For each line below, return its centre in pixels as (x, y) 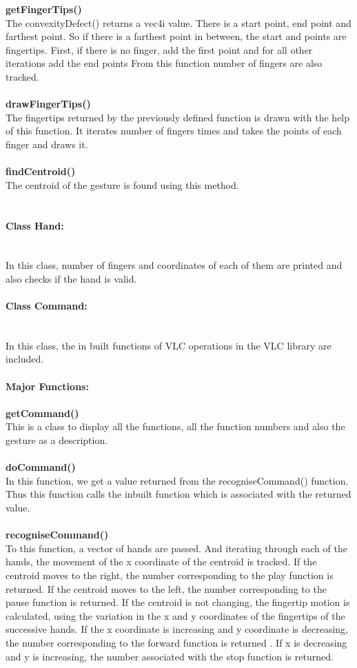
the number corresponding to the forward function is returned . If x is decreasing (176, 642)
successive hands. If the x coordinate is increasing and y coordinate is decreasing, (177, 629)
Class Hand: (35, 225)
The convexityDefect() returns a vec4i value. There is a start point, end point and (178, 22)
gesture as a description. (57, 440)
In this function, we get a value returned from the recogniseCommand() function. (177, 480)
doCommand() (41, 467)
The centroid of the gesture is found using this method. (122, 184)
